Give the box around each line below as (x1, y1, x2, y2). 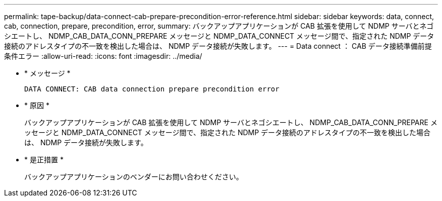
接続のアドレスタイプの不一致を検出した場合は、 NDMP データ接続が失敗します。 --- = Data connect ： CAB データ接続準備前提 (4, 42, 432, 50)
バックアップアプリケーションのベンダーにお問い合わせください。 (24, 172, 243, 181)
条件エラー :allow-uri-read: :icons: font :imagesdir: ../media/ (4, 52, 202, 60)
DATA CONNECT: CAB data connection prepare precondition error (24, 85, 280, 93)
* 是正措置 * (24, 155, 64, 164)
